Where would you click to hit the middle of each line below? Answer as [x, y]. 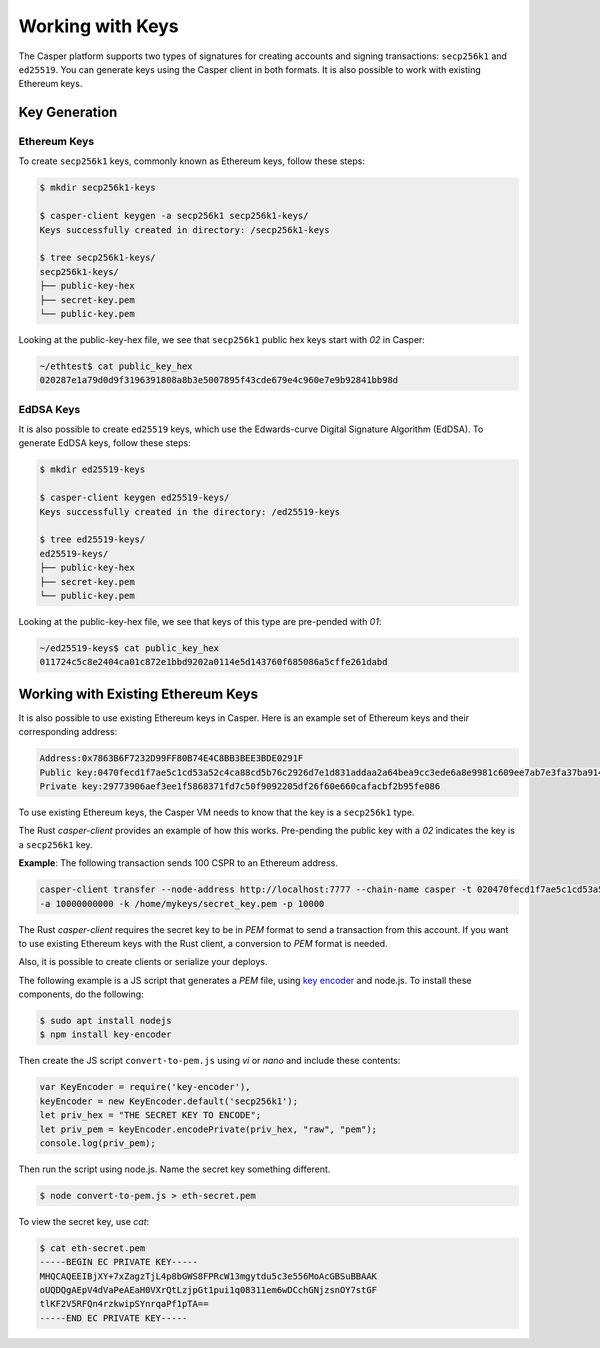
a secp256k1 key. [56, 844]
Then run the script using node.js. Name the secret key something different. [174, 1169]
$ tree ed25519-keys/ [92, 539]
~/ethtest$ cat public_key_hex [116, 366]
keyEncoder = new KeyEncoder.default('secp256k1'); [169, 1101]
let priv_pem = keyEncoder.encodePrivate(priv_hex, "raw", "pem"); [208, 1129]
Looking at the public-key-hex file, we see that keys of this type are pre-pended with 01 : [200, 621]
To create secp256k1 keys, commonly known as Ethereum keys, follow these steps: [191, 161]
